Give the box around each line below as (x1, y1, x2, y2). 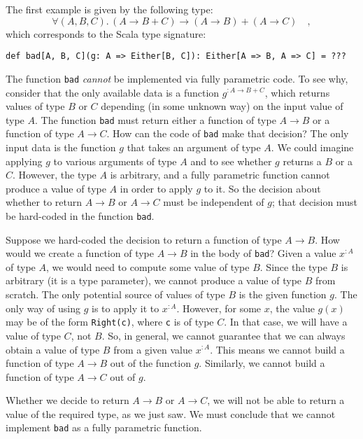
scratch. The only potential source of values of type (6, 287, 225, 302)
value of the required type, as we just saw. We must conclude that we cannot (6, 406, 336, 421)
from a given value (113, 342, 192, 356)
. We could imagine (271, 140, 354, 154)
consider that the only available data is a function (6, 85, 220, 99)
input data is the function (6, 140, 116, 154)
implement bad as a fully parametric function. (6, 420, 202, 435)
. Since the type (259, 259, 327, 274)
